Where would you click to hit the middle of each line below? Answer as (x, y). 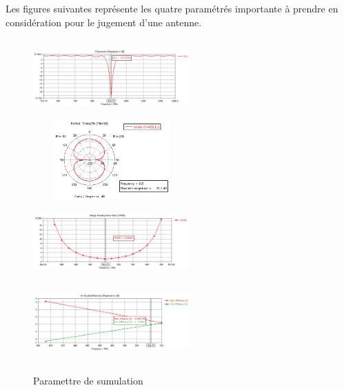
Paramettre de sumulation (88, 381)
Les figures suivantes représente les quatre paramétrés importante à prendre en (172, 8)
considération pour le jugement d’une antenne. (104, 22)
